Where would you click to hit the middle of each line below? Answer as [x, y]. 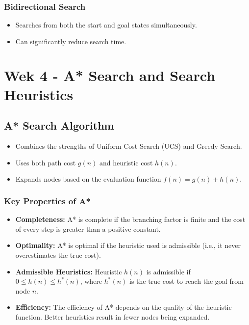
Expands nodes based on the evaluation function [88, 179]
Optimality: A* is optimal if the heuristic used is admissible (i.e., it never [128, 245]
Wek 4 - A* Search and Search [110, 75]
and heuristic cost [126, 162]
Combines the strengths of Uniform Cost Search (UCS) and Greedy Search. [129, 146]
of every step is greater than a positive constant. [88, 229]
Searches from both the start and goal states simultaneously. [106, 25]
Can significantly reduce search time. [71, 41]
